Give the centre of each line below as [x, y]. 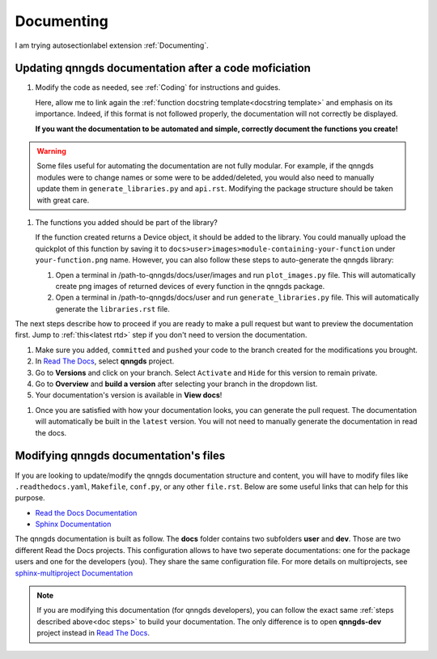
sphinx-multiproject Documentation [74, 573]
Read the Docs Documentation [86, 512]
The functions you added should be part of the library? [126, 222]
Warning [51, 151]
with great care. [63, 200]
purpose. [30, 498]
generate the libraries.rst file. [112, 308]
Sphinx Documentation [73, 524]
